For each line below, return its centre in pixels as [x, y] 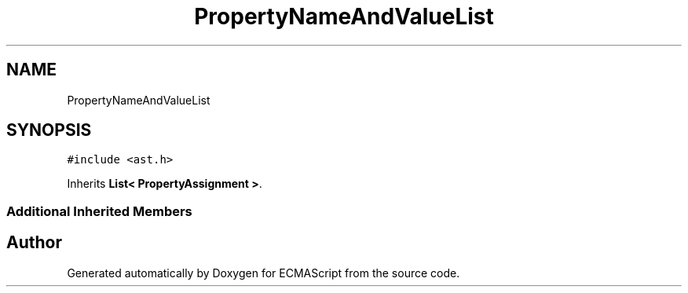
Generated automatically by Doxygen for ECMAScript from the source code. [263, 273]
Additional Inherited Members [99, 211]
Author [34, 243]
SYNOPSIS [49, 130]
